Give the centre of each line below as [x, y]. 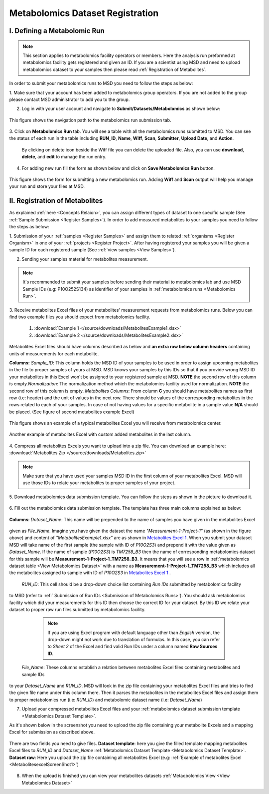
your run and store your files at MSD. [47, 186]
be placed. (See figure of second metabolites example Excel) [72, 412]
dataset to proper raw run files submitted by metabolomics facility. [77, 609]
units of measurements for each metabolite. [54, 354]
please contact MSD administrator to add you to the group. [69, 99]
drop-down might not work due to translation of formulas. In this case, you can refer [134, 640]
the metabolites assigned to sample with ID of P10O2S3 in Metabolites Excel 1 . [90, 573]
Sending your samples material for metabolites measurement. [85, 259]
